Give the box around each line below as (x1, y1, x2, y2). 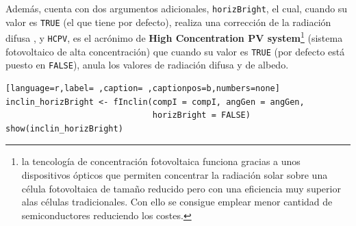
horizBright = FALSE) (152, 110, 251, 121)
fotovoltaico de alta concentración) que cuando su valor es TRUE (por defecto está (5, 44, 345, 58)
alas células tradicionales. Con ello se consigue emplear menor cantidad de (21, 194, 333, 209)
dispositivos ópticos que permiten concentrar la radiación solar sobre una (21, 167, 328, 181)
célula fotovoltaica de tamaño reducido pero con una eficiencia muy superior (21, 181, 341, 195)
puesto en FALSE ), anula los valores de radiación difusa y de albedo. (5, 58, 289, 72)
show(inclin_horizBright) (5, 123, 123, 134)
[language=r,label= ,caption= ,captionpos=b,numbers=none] (5, 83, 280, 93)
